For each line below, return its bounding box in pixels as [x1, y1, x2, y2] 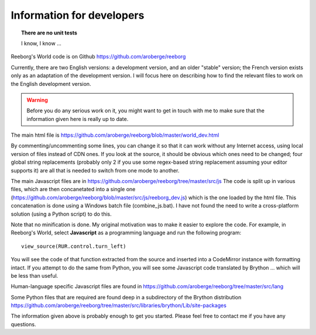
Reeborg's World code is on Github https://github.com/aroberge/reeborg [11, 53, 186, 60]
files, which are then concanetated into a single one [11, 186, 136, 193]
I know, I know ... [21, 40, 61, 47]
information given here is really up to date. [26, 115, 129, 122]
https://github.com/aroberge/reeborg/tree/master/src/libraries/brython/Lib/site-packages [11, 302, 226, 309]
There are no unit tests [21, 29, 77, 36]
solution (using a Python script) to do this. [11, 210, 112, 217]
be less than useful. [11, 272, 59, 279]
